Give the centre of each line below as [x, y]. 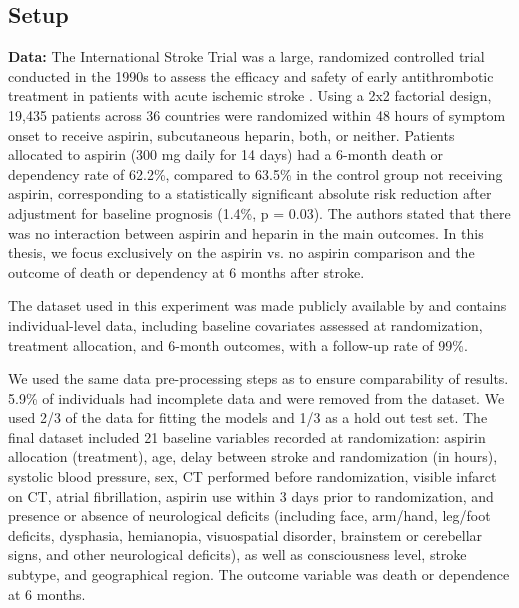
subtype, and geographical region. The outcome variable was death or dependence [259, 574]
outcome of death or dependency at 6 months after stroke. [186, 271]
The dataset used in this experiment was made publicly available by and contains [257, 305]
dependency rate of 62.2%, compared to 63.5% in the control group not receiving [255, 173]
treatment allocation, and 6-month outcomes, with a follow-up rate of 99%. [238, 344]
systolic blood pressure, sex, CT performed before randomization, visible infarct [252, 476]
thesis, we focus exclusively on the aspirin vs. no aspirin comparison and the [241, 252]
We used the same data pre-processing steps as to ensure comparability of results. [258, 378]
